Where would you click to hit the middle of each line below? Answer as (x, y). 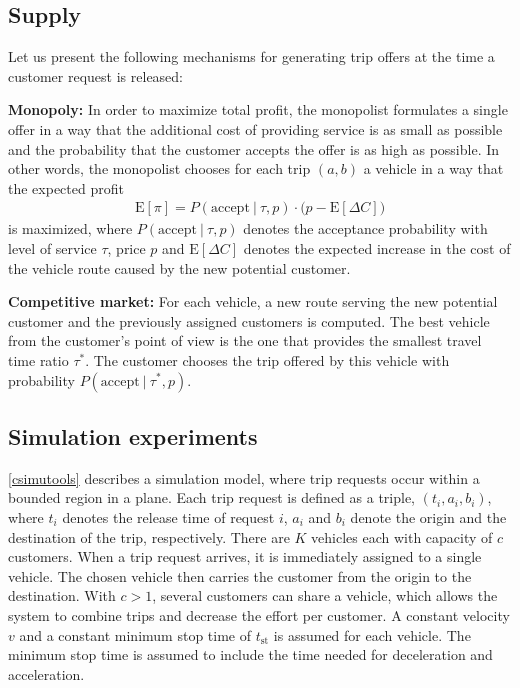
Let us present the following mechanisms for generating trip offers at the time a (251, 56)
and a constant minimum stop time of (135, 634)
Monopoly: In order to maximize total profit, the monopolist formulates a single (258, 109)
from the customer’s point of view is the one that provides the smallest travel (245, 340)
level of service (52, 247)
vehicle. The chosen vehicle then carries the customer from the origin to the (240, 575)
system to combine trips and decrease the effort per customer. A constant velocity (259, 614)
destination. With (62, 595)
